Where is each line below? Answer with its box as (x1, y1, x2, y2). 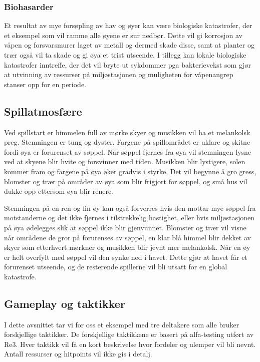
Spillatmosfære (4, 103, 82, 119)
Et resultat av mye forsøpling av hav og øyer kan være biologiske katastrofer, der (4, 20, 252, 31)
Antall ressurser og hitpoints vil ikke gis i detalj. (4, 348, 152, 359)
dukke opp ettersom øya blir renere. (4, 186, 114, 196)
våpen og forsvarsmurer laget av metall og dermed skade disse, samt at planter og (4, 40, 254, 50)
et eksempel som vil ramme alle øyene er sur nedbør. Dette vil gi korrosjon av (4, 30, 242, 40)
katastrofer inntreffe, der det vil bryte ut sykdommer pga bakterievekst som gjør (4, 59, 251, 70)
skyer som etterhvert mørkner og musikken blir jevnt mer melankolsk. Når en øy (4, 242, 250, 252)
